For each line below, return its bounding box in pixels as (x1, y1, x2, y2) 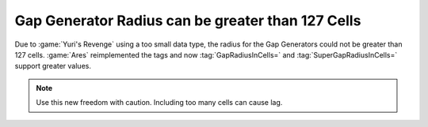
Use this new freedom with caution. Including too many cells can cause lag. (36, 98, 283, 107)
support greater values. (14, 62, 91, 71)
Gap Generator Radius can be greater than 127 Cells (14, 12, 361, 29)
